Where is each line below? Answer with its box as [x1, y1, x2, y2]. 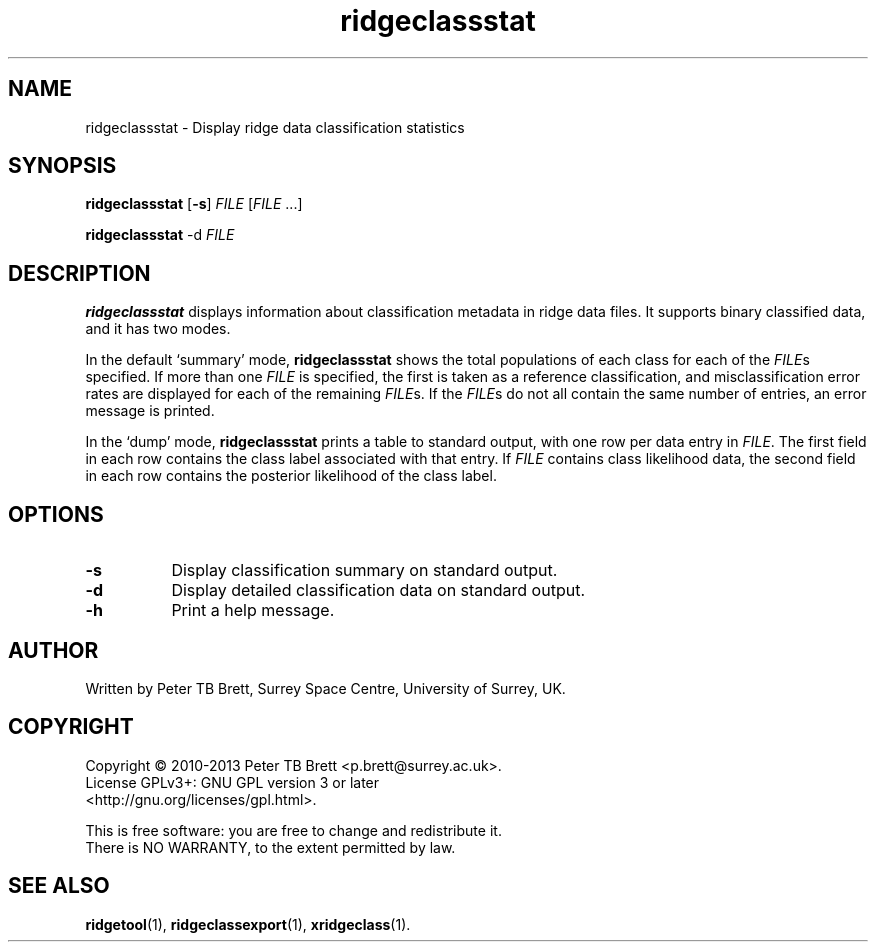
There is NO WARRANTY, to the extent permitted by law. [85, 838, 456, 856]
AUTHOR [8, 637, 99, 663]
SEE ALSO [8, 873, 110, 899]
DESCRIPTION [8, 260, 151, 286]
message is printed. [85, 402, 215, 420]
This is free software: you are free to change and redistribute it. [85, 821, 502, 839]
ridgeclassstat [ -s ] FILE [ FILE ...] [85, 195, 303, 213]
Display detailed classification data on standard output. [171, 580, 585, 601]
